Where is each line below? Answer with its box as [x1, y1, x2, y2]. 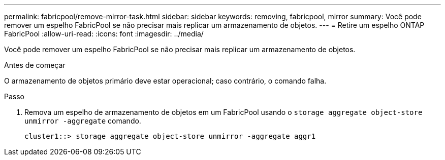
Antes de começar [4, 61, 66, 69]
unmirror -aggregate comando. [24, 116, 141, 125]
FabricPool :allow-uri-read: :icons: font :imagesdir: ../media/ [4, 29, 204, 38]
